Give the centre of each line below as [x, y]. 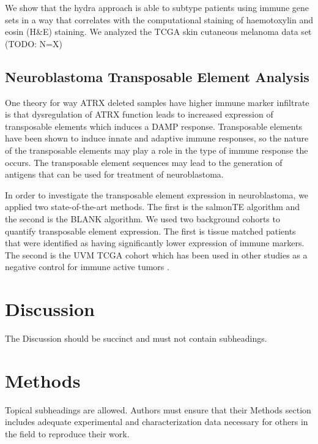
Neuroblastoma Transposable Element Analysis [157, 76]
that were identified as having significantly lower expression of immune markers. [155, 243]
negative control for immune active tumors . [87, 267]
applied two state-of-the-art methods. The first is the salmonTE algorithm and [153, 207]
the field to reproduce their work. [67, 433]
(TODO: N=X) [34, 43]
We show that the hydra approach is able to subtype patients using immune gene [157, 7]
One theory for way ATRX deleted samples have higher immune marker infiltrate [157, 102]
